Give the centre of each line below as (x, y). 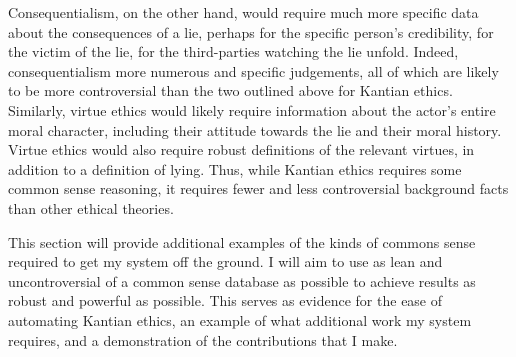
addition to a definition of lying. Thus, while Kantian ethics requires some (235, 168)
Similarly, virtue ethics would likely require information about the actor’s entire (252, 109)
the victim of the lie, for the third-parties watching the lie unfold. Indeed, (233, 51)
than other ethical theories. (91, 207)
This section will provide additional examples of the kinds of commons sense (242, 241)
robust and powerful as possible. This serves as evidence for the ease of (225, 300)
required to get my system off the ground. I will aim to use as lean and (225, 261)
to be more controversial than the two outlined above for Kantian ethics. (230, 90)
